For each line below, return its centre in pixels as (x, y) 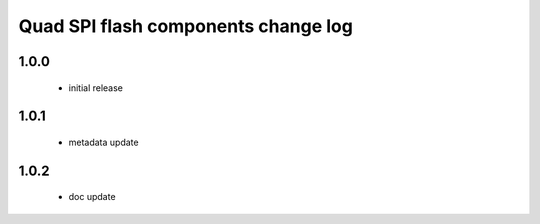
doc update (92, 197)
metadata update (103, 142)
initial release (96, 87)
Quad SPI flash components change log (186, 26)
